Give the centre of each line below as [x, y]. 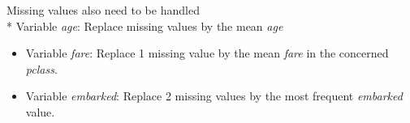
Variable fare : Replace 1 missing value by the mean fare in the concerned [207, 53]
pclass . [41, 68]
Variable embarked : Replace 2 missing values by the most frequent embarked [214, 96]
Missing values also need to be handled [103, 10]
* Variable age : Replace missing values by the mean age [145, 25]
